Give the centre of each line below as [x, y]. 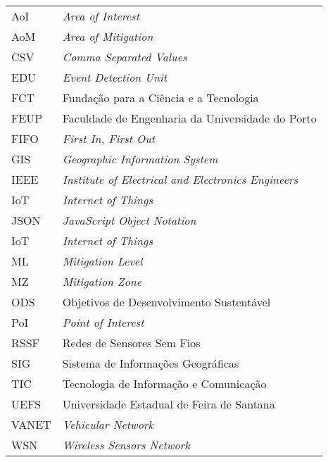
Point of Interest [103, 322]
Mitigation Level [102, 261]
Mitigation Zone [102, 281]
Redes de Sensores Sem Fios [131, 343]
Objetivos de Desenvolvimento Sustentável [166, 302]
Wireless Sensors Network [126, 445]
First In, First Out [109, 138]
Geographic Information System [140, 159]
